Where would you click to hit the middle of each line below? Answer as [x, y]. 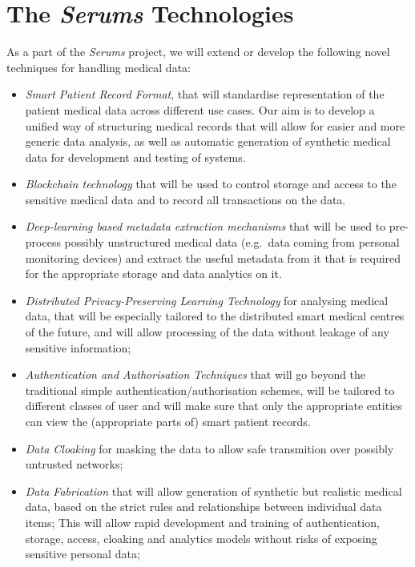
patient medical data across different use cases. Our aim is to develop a [200, 109]
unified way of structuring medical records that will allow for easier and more [215, 125]
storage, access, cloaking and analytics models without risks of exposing [201, 538]
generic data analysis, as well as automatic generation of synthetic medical [208, 141]
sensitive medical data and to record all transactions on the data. [185, 199]
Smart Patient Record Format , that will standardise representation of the [205, 94]
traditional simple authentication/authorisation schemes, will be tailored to [210, 390]
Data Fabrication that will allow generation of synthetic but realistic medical [214, 491]
